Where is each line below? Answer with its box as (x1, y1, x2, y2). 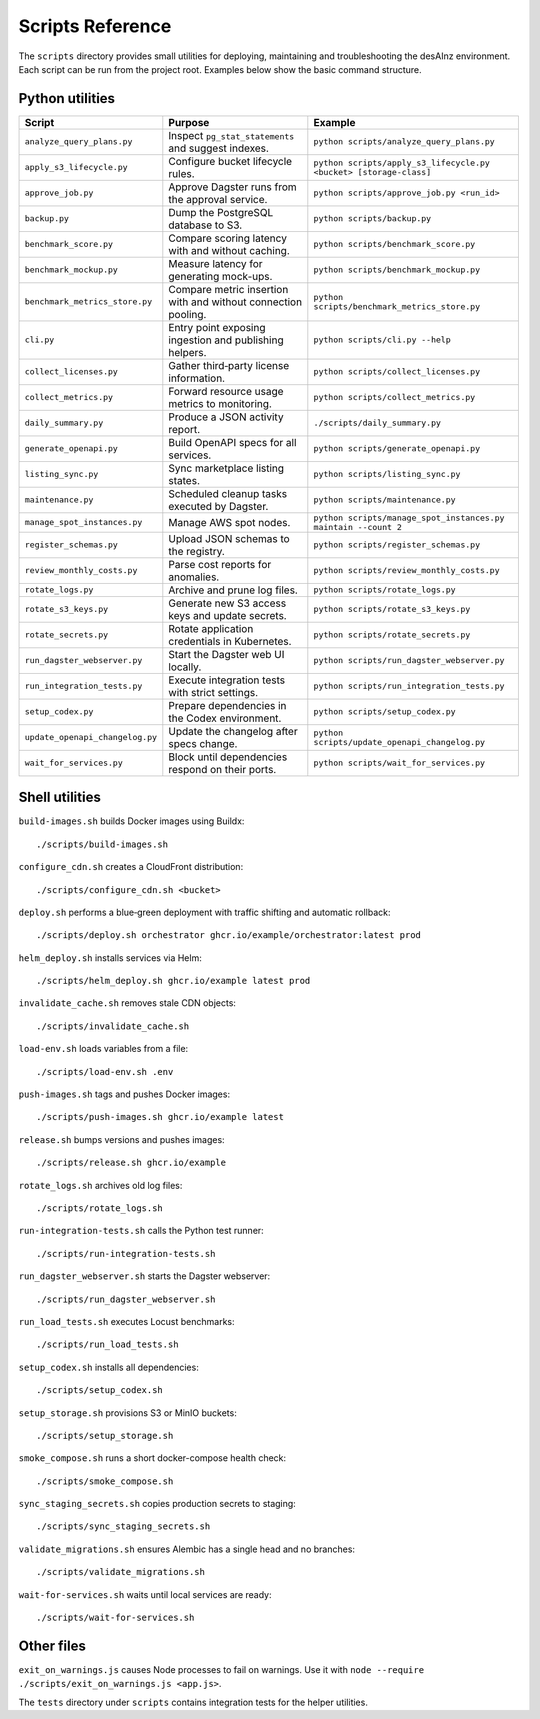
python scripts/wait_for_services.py (313, 758, 485, 769)
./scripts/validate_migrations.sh (36, 1566, 205, 1578)
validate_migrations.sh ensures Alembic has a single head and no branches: (18, 1543, 355, 1555)
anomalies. (168, 570, 220, 584)
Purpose (168, 115, 210, 129)
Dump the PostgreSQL (168, 205, 274, 219)
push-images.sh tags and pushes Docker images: (18, 1088, 230, 1100)
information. (168, 371, 225, 385)
